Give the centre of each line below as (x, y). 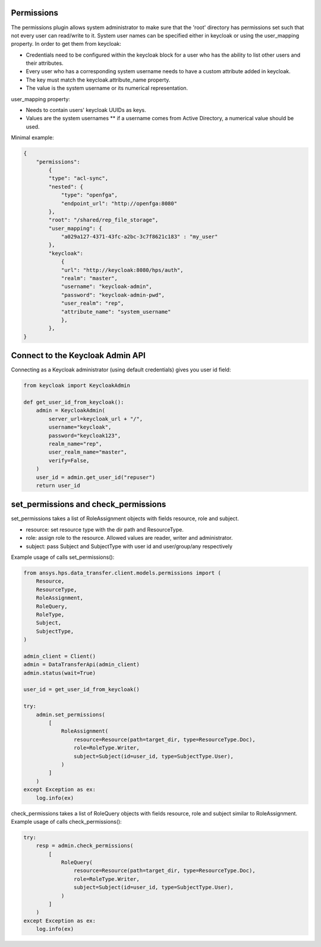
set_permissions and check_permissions (89, 504)
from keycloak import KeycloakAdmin (77, 386)
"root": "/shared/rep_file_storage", (103, 220)
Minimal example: (32, 137)
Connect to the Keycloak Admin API (78, 356)
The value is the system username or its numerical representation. (107, 88)
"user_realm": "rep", (92, 303)
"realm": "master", (89, 279)
